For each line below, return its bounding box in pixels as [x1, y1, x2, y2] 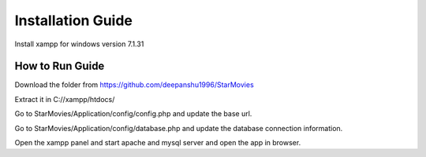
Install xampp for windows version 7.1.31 [14, 39, 144, 49]
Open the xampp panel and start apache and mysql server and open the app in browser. [14, 138, 301, 148]
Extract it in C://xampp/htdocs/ [14, 94, 115, 104]
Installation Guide [14, 12, 133, 29]
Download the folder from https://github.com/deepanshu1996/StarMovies [14, 80, 254, 89]
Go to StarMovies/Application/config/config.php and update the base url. [14, 109, 252, 119]
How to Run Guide [14, 60, 105, 73]
